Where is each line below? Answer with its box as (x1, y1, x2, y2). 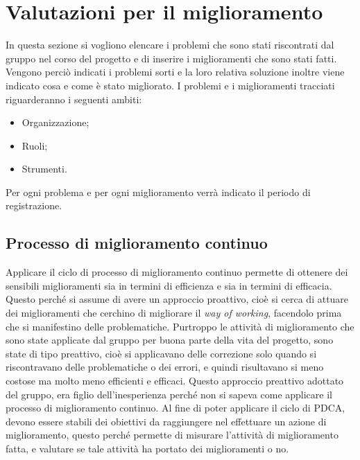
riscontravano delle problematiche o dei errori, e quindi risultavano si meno (6, 360, 324, 374)
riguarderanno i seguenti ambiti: (6, 91, 142, 106)
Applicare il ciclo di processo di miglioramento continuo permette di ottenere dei (6, 265, 348, 279)
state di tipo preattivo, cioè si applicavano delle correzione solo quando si (6, 346, 317, 360)
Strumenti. (22, 161, 67, 176)
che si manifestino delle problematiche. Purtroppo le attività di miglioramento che (6, 319, 354, 333)
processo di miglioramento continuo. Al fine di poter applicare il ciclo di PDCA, (6, 400, 345, 415)
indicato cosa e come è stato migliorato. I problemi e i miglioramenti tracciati (6, 78, 335, 92)
